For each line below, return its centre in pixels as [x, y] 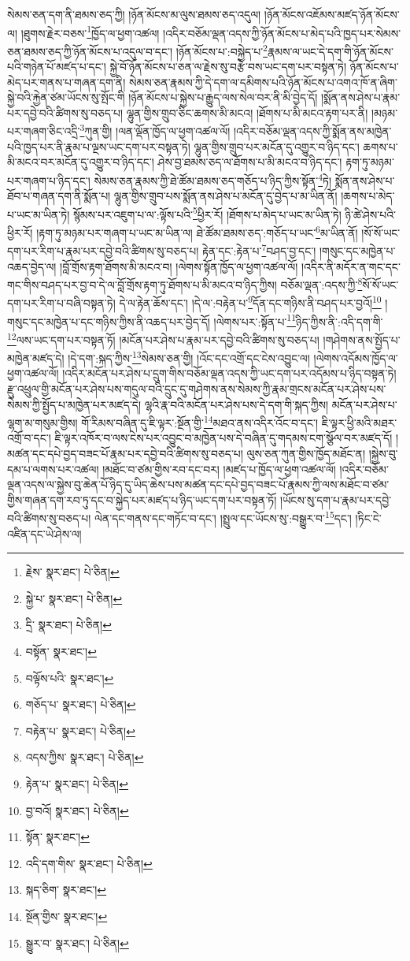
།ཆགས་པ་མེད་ [368, 196]
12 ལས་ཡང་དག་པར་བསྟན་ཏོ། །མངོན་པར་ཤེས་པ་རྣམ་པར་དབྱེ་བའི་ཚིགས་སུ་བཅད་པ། [163, 338]
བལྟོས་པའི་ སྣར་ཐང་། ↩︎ [70, 678]
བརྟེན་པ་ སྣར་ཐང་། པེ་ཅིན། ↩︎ [80, 730]
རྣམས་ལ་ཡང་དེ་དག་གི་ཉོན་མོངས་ [330, 51]
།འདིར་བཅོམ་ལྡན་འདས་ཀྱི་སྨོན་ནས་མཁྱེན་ [312, 131]
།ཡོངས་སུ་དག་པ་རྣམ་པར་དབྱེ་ [336, 499]
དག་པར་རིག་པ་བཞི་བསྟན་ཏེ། [61, 303]
